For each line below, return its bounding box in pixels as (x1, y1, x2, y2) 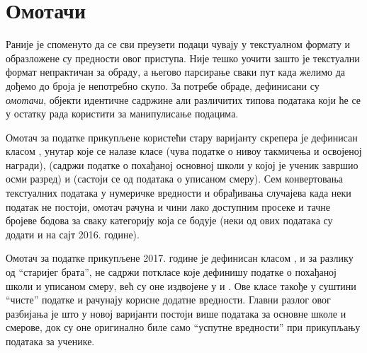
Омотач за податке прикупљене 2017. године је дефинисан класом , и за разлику (6, 250, 354, 265)
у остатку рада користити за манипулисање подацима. (6, 106, 239, 121)
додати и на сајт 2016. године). (6, 226, 140, 241)
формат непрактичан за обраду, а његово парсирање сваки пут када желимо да (6, 64, 346, 79)
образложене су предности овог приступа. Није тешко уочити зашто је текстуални (6, 50, 360, 65)
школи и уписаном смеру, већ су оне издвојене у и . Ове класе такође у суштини (6, 278, 356, 293)
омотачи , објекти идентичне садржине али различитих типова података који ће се (6, 92, 361, 107)
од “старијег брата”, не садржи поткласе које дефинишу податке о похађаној (6, 265, 337, 279)
